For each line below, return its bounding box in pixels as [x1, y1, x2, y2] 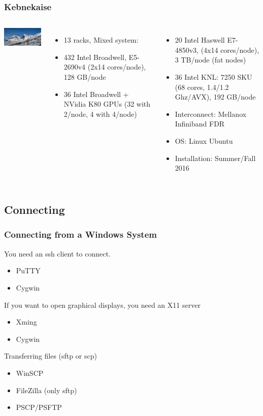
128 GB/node [63, 72, 106, 82]
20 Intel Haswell [175, 35, 225, 45]
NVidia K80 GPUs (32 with [63, 99, 151, 109]
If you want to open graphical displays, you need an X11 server [4, 299, 201, 310]
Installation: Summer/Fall [175, 152, 256, 163]
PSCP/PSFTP [16, 402, 62, 412]
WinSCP [16, 367, 44, 378]
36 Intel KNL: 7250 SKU [175, 72, 252, 82]
